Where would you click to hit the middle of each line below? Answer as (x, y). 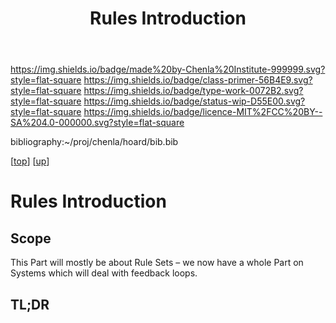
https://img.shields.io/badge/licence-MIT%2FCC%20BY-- (203, 112)
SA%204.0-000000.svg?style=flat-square (97, 123)
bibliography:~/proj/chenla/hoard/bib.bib (94, 142)
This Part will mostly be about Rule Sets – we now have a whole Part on (157, 263)
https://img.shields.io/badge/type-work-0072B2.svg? (193, 91)
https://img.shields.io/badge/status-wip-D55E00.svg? (194, 101)
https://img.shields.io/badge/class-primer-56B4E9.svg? (198, 80)
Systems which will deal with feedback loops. (104, 273)
